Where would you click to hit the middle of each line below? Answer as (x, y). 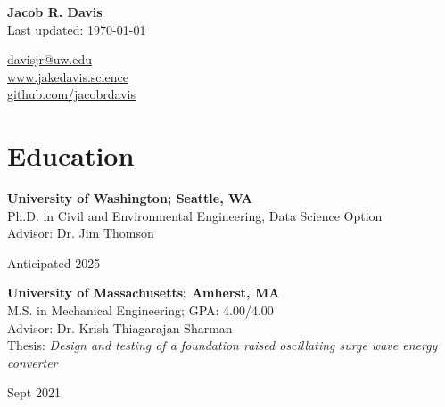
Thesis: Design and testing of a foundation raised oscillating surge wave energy (222, 345)
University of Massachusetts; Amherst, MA (144, 293)
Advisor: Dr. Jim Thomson (81, 233)
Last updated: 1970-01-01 (77, 29)
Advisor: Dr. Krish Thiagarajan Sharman (120, 327)
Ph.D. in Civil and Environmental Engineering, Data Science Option (195, 215)
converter (33, 362)
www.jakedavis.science (68, 76)
